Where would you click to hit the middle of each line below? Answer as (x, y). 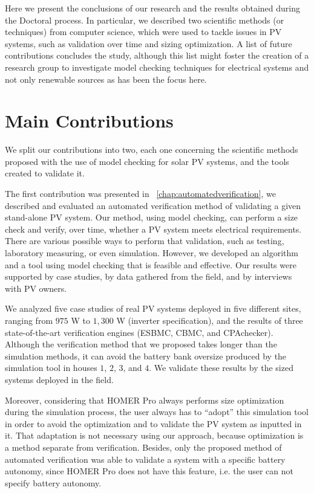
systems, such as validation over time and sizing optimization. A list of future (149, 43)
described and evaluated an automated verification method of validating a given (153, 205)
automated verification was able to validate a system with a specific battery (145, 459)
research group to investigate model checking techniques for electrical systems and (157, 67)
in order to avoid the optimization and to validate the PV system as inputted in (153, 423)
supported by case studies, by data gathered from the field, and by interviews (149, 276)
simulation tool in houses (51, 368)
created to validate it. (45, 173)
